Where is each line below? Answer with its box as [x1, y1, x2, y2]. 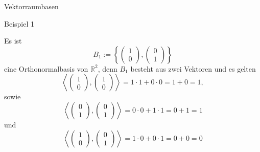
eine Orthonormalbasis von [4, 63, 88, 74]
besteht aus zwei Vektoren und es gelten [130, 63, 256, 74]
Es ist [4, 35, 22, 46]
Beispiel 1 [4, 18, 34, 29]
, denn [98, 63, 117, 74]
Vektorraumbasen [4, 1, 59, 11]
